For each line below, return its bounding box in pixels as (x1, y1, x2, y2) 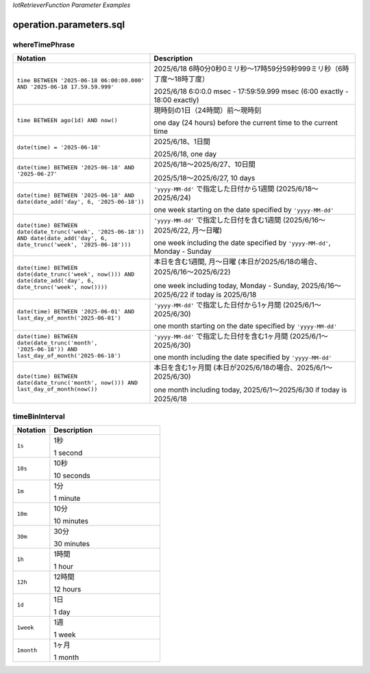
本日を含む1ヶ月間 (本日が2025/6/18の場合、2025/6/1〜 (153, 363, 333, 373)
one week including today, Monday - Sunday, (153, 281, 299, 291)
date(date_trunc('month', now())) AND (16, 379, 138, 386)
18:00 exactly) (153, 95, 199, 105)
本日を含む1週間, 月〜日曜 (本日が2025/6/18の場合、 (153, 257, 322, 267)
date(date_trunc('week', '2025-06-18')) (16, 228, 145, 236)
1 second (53, 448, 83, 458)
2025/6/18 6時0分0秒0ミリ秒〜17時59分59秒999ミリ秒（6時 (153, 64, 349, 73)
